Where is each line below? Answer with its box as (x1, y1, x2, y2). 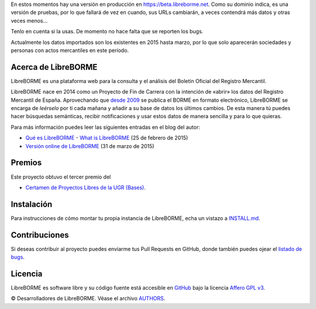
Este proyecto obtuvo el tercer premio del (11, 173, 111, 180)
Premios (11, 158, 42, 168)
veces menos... (11, 17, 48, 24)
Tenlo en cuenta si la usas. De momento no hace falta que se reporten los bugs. (11, 28, 204, 35)
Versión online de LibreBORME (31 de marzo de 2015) (25, 142, 154, 149)
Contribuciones (11, 230, 70, 240)
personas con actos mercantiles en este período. (11, 47, 129, 54)
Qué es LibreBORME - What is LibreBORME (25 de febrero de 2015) (25, 135, 188, 142)
